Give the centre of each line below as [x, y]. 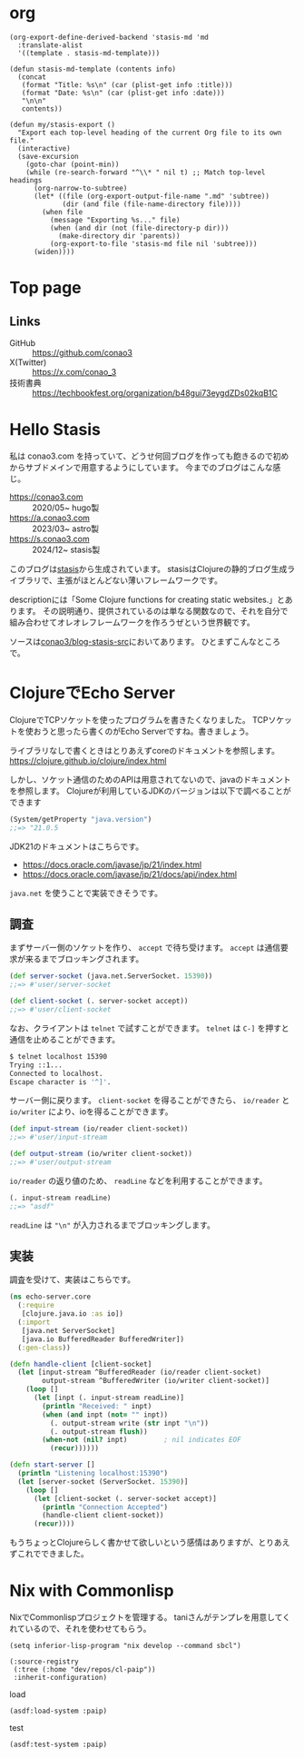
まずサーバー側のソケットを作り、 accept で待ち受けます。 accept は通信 [145, 948]
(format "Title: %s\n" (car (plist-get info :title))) [127, 84]
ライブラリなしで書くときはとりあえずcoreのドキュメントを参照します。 [144, 750]
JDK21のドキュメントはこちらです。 [76, 846]
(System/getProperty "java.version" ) [81, 819]
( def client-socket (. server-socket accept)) [99, 1002]
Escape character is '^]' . [60, 1082]
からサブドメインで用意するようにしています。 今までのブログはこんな [142, 467]
